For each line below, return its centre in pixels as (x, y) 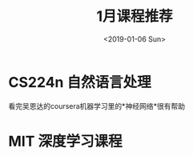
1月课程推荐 (135, 16)
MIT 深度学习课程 (65, 141)
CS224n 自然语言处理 (80, 82)
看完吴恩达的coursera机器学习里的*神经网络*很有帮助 (97, 106)
